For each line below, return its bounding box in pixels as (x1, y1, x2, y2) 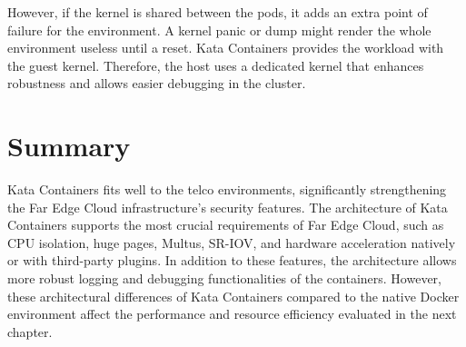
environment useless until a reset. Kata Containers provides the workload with (7, 38, 444, 57)
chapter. (7, 322, 53, 341)
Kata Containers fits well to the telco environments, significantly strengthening (7, 180, 447, 199)
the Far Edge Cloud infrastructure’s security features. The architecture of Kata (7, 197, 448, 216)
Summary (7, 127, 131, 164)
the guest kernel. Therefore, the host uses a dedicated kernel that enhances (7, 55, 424, 74)
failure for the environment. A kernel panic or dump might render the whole (7, 20, 431, 39)
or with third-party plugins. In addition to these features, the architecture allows (7, 251, 457, 270)
